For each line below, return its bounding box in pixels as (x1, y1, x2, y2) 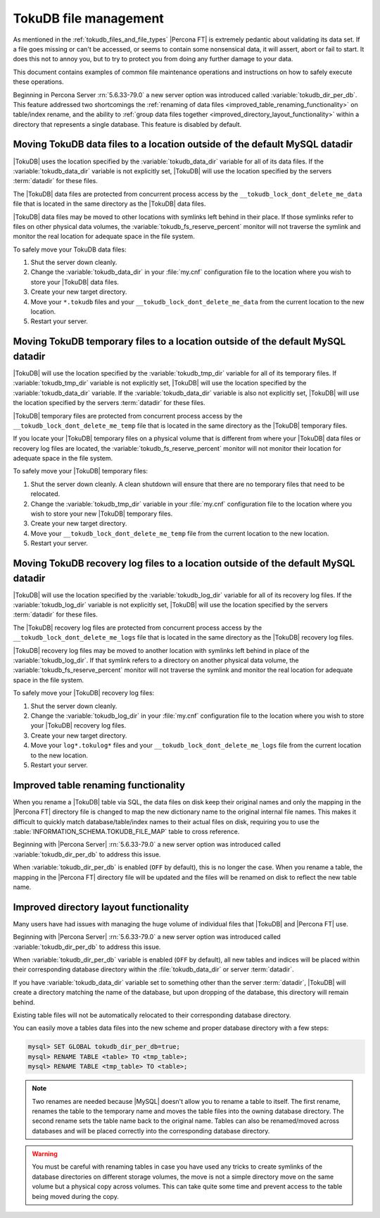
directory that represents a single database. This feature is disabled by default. (13, 120, 242, 128)
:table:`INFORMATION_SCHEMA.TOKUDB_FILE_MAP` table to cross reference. (13, 828, 240, 836)
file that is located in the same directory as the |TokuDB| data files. (13, 199, 206, 208)
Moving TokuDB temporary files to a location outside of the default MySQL (13, 335, 346, 348)
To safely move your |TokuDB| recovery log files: (13, 689, 155, 697)
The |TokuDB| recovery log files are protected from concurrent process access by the (13, 623, 262, 632)
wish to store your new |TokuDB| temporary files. (30, 509, 173, 518)
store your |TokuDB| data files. (30, 278, 120, 286)
